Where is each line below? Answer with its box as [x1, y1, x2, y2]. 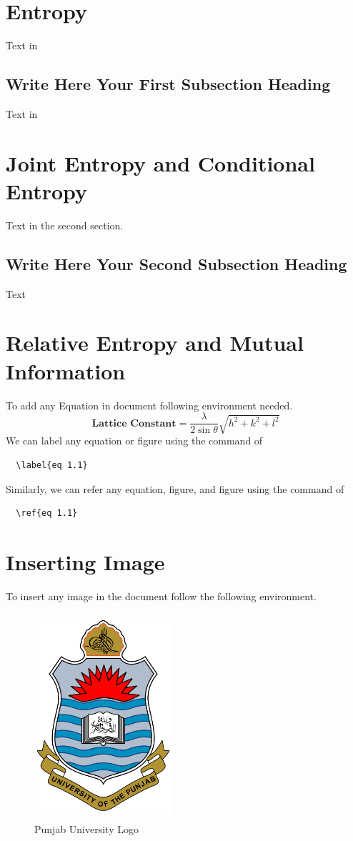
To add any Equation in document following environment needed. [6, 397, 293, 412]
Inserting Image [6, 547, 165, 577]
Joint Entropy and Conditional [6, 148, 315, 177]
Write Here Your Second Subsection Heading [6, 252, 347, 274]
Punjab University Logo [34, 822, 139, 837]
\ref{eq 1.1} [16, 508, 78, 519]
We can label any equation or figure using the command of [6, 433, 263, 448]
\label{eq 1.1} [16, 460, 88, 471]
